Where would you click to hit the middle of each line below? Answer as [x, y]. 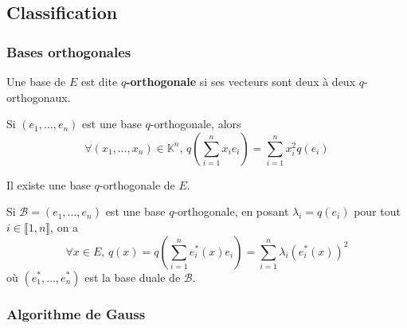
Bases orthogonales [69, 51]
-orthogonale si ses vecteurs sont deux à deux [241, 81]
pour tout [377, 211]
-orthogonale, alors [196, 124]
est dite [100, 81]
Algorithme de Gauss [76, 314]
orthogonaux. [39, 97]
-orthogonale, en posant [231, 211]
